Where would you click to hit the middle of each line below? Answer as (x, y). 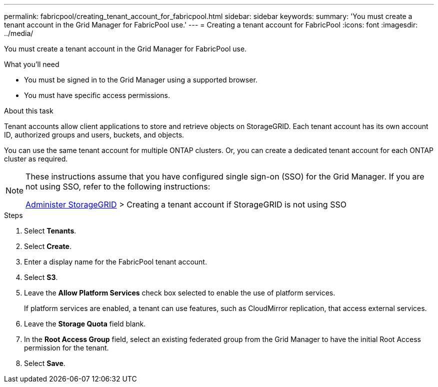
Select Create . (48, 246)
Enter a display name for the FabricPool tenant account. (115, 262)
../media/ (19, 33)
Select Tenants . (50, 231)
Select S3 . (41, 277)
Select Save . (45, 363)
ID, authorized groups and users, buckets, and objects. (94, 135)
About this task (29, 111)
